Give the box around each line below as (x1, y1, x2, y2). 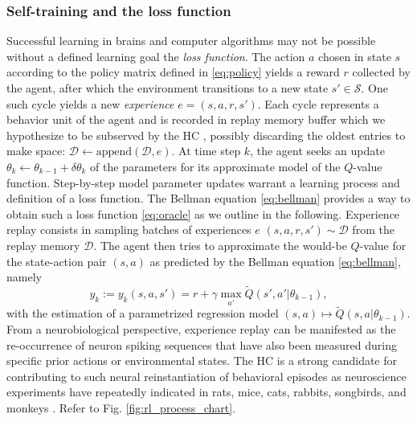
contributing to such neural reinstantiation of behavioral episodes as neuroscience (6, 367, 407, 384)
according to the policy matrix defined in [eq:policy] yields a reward (6, 64, 340, 80)
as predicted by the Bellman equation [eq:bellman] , (149, 252, 401, 269)
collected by (352, 64, 411, 80)
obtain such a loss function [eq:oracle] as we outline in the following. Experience (6, 205, 400, 222)
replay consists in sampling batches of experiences (6, 221, 251, 238)
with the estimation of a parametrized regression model (6, 305, 279, 322)
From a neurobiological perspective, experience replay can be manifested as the (6, 320, 396, 337)
